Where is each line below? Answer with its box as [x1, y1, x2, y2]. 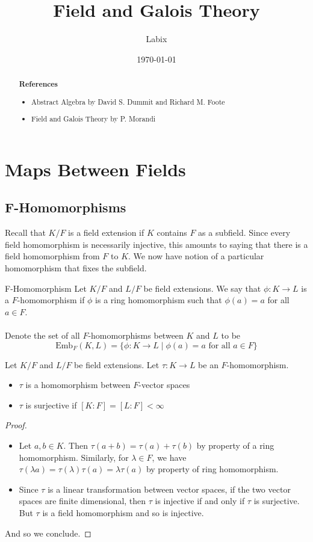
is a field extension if [68, 226, 144, 239]
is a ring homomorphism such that [95, 294, 222, 306]
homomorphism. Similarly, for [19, 451, 129, 463]
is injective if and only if [155, 494, 245, 507]
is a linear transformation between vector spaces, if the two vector [48, 482, 291, 495]
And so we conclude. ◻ [5, 526, 91, 539]
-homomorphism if [17, 294, 85, 306]
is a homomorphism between [25, 378, 131, 391]
